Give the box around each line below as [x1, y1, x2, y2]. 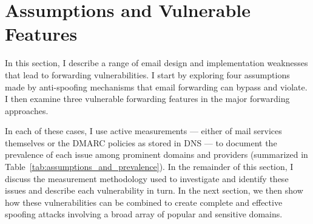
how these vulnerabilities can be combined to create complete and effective [5, 195, 283, 208]
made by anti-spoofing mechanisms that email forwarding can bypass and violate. [5, 80, 308, 93]
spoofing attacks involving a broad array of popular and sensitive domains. [5, 208, 283, 220]
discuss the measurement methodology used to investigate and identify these [5, 172, 289, 185]
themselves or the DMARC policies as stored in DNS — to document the [5, 136, 277, 149]
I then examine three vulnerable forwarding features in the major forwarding [5, 92, 290, 105]
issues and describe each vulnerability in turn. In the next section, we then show [5, 184, 303, 197]
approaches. [5, 104, 49, 117]
